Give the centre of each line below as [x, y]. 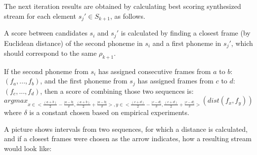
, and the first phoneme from [84, 81]
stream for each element [40, 16]
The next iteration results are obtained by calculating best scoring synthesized [123, 6]
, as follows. [128, 16]
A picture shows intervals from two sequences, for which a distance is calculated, [126, 129]
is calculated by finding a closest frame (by [186, 33]
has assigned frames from [176, 81]
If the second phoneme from [46, 71]
